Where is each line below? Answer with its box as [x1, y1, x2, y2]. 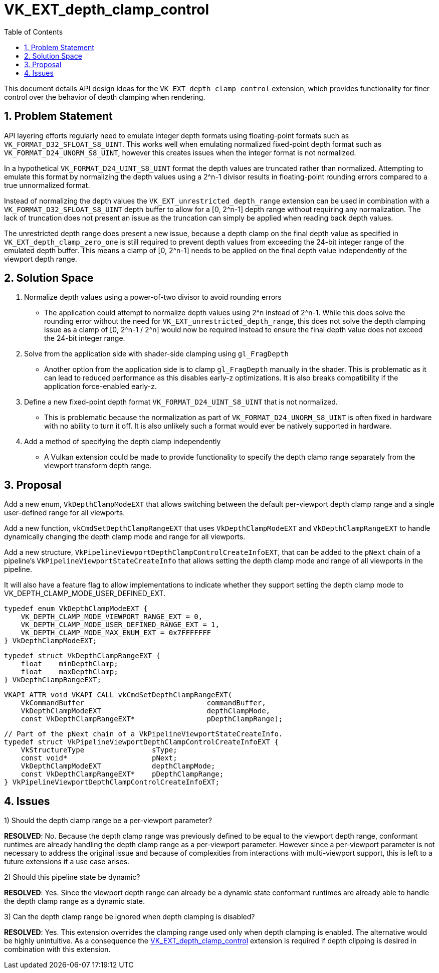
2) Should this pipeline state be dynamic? [4, 873, 140, 882]
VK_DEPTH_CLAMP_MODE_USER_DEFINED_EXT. [4, 589, 166, 598]
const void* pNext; [21, 754, 177, 762]
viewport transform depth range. [44, 461, 152, 470]
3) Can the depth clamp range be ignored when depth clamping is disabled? [4, 912, 255, 921]
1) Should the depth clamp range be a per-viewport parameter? [4, 816, 212, 825]
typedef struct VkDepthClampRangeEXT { [4, 652, 160, 660]
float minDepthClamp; [21, 660, 118, 668]
